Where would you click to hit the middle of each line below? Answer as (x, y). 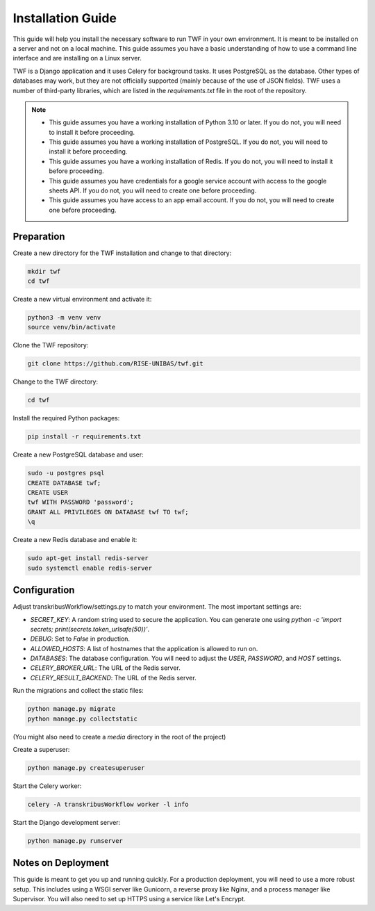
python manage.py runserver (75, 840)
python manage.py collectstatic (83, 719)
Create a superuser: (41, 749)
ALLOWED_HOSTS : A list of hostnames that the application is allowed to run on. (144, 648)
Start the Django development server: (67, 822)
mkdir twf (44, 271)
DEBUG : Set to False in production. (80, 639)
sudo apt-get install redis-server (88, 558)
